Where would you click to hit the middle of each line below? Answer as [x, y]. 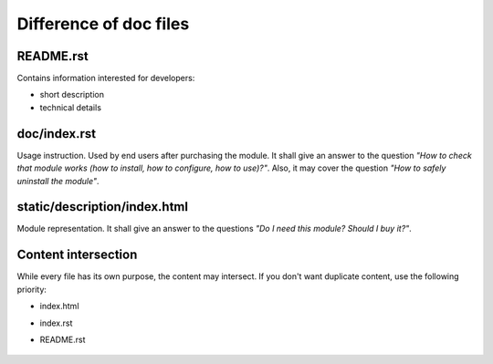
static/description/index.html [103, 207]
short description [72, 95]
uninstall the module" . [58, 181]
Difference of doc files [103, 24]
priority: [32, 289]
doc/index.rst [56, 134]
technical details [71, 107]
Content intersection [77, 255]
